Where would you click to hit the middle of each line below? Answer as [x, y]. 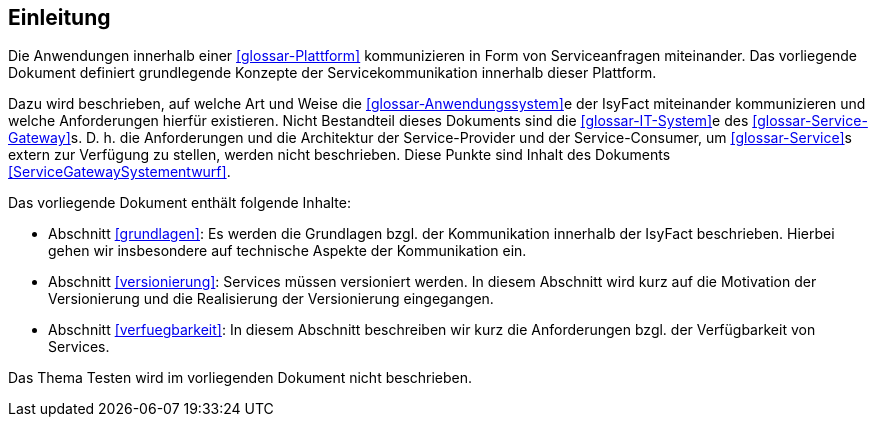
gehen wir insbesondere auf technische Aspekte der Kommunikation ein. [287, 251]
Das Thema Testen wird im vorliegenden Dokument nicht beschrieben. [240, 378]
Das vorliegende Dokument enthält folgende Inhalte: [179, 203]
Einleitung [59, 17]
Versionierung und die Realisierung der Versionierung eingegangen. [271, 299]
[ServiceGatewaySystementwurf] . [119, 172]
